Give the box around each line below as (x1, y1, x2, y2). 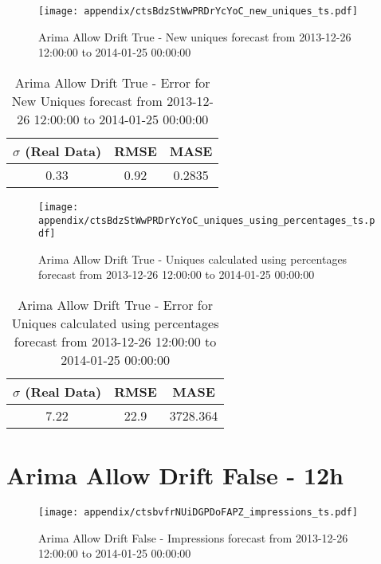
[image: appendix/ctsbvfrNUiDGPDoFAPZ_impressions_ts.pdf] (38, 507, 358, 519)
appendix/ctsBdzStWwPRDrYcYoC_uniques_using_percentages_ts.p (38, 214, 375, 226)
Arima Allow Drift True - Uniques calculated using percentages (38, 250, 348, 267)
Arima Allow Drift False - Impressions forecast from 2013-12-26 (38, 529, 348, 546)
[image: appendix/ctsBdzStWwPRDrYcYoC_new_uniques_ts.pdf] (38, 6, 358, 17)
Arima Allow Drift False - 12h (6, 459, 344, 492)
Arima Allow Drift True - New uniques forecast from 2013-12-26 (38, 28, 352, 45)
